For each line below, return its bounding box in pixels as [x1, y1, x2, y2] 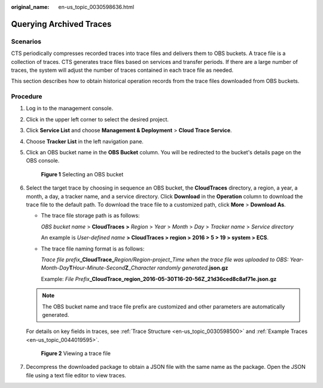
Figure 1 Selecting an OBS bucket [41, 170, 124, 178]
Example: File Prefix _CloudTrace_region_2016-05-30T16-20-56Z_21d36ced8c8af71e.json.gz [41, 275, 277, 282]
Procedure [11, 93, 42, 101]
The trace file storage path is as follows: [41, 212, 140, 219]
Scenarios [11, 37, 42, 45]
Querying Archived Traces [11, 19, 112, 29]
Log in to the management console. [26, 105, 114, 112]
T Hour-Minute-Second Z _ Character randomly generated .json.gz [69, 264, 228, 271]
